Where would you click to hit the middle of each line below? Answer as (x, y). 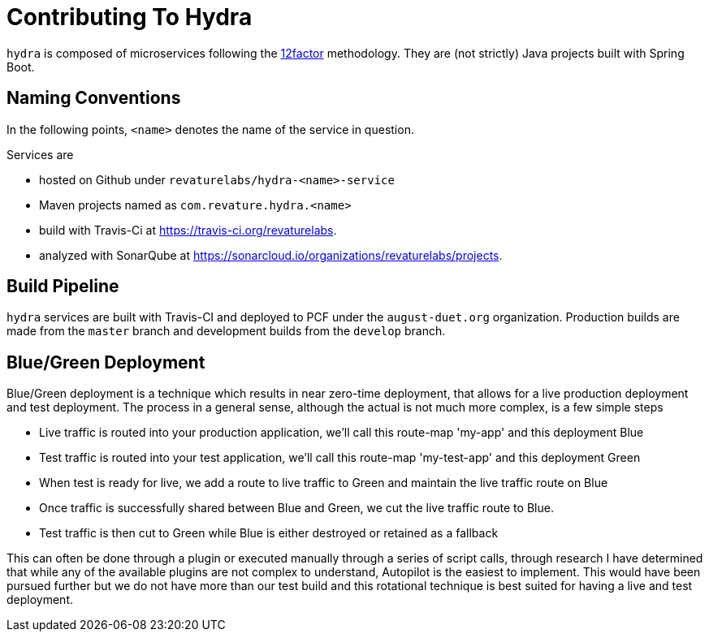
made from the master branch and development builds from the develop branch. (226, 331)
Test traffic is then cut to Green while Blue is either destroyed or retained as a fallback (269, 533)
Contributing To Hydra (130, 17)
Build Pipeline (63, 287)
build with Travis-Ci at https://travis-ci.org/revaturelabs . (188, 230)
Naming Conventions (94, 98)
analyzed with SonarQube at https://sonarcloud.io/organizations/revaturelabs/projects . (271, 255)
